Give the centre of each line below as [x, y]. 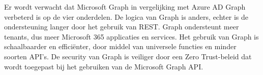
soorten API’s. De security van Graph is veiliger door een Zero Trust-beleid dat [128, 56]
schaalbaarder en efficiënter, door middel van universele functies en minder [120, 46]
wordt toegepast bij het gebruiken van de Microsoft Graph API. [104, 66]
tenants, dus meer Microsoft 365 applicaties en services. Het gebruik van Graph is [131, 36]
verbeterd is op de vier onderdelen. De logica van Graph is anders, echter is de [126, 16]
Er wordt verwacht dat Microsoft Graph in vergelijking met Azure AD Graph [125, 7]
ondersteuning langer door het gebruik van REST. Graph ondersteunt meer [122, 27]
